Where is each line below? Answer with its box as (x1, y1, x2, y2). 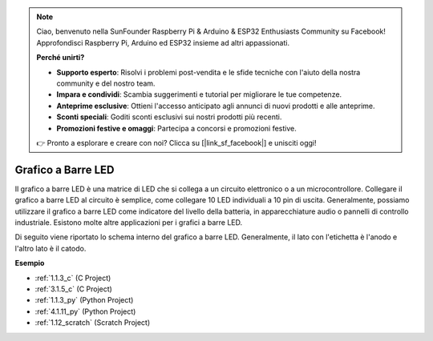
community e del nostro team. (56, 78, 156, 88)
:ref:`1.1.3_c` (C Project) (34, 273, 111, 283)
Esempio (14, 259, 45, 268)
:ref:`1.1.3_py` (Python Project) (34, 295, 134, 305)
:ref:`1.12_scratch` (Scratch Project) (34, 318, 151, 327)
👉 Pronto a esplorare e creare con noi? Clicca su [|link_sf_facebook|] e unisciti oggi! (36, 138, 317, 147)
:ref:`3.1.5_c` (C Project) (34, 284, 112, 294)
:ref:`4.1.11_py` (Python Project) (34, 307, 136, 316)
